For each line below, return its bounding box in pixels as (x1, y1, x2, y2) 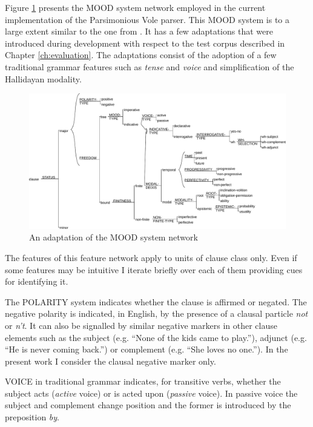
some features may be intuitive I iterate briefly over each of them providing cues (5, 263, 303, 276)
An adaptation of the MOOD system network (29, 231, 198, 243)
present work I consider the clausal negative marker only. (5, 354, 216, 367)
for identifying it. (5, 275, 68, 288)
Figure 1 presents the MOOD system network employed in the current (5, 1, 266, 13)
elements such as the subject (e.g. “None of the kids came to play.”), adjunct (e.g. (5, 331, 307, 343)
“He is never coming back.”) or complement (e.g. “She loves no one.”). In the (5, 343, 288, 356)
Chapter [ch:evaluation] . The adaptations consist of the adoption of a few (5, 48, 277, 61)
